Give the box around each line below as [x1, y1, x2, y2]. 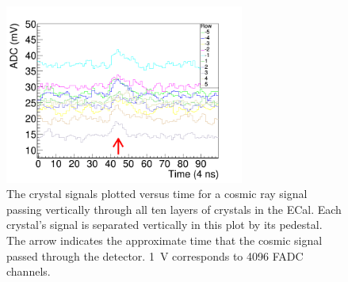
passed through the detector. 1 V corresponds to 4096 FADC [6, 247, 304, 264]
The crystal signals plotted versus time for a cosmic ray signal [6, 185, 308, 202]
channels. [6, 263, 51, 280]
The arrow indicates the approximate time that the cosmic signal [6, 231, 323, 248]
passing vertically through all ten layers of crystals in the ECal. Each [6, 200, 342, 217]
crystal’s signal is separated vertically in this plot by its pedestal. [6, 216, 323, 233]
